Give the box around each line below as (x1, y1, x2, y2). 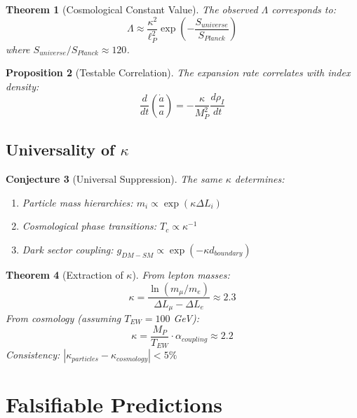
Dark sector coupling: (22, 242, 114, 256)
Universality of (6, 139, 115, 160)
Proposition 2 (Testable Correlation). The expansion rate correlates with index (6, 65, 351, 80)
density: (6, 78, 39, 93)
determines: (234, 172, 285, 186)
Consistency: (6, 347, 60, 362)
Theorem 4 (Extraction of (6, 267, 123, 281)
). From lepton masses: (132, 267, 230, 281)
